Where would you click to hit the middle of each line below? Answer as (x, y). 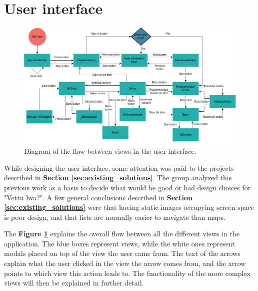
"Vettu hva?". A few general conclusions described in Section (98, 197)
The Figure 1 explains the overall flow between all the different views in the (122, 234)
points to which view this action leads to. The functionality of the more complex (127, 273)
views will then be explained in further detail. (74, 283)
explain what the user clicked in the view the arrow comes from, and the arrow (125, 263)
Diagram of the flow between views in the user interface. (110, 151)
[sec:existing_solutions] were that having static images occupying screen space (129, 207)
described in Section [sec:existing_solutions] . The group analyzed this (118, 178)
